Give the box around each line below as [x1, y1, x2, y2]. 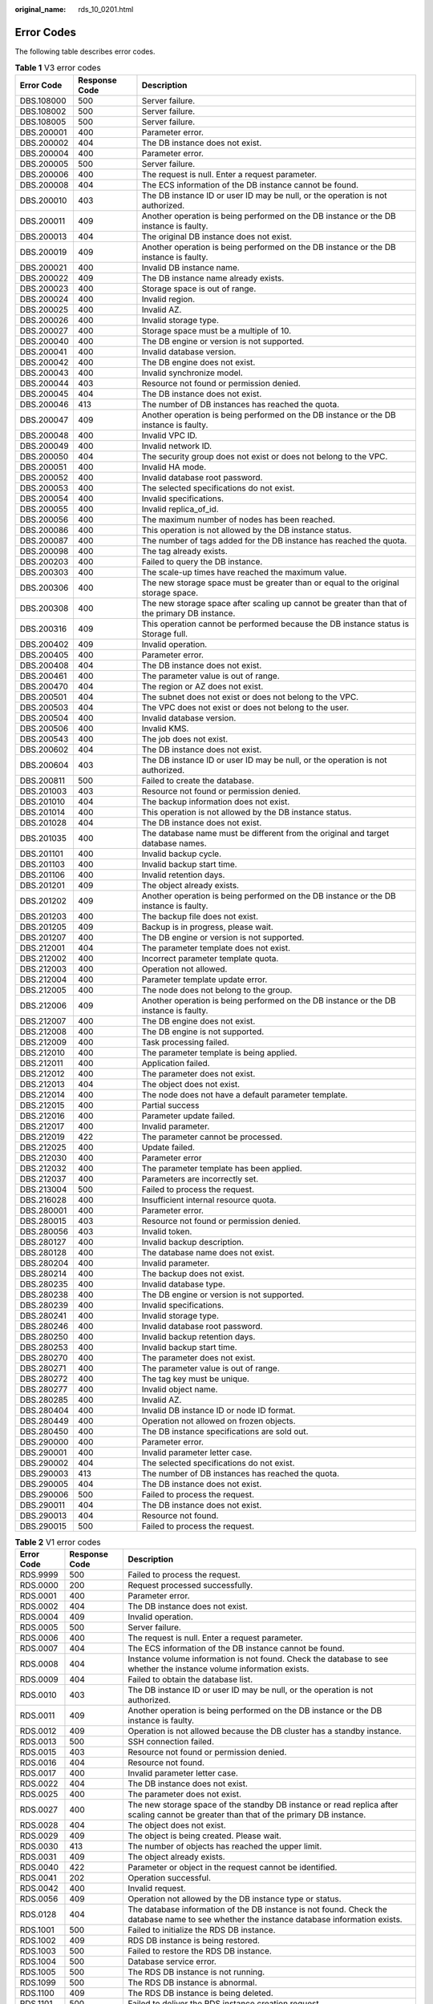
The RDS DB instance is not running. [127, 1966, 265, 1978]
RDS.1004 [19, 1956, 57, 1967]
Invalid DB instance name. [141, 261, 240, 273]
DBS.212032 [19, 1162, 67, 1174]
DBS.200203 [19, 556, 69, 567]
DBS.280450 [19, 1425, 69, 1436]
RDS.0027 [19, 1804, 59, 1816]
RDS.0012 [19, 1726, 57, 1737]
